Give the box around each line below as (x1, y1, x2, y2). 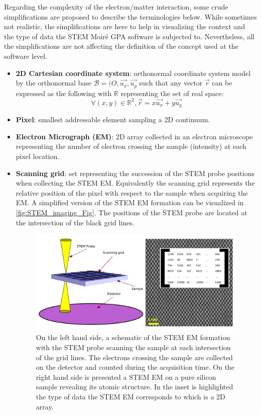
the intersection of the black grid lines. (16, 217, 135, 227)
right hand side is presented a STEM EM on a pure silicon (36, 371, 216, 382)
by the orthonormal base (16, 77, 92, 88)
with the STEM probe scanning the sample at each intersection (36, 342, 231, 352)
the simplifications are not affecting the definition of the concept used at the (4, 41, 238, 51)
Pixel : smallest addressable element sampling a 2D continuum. (16, 114, 210, 125)
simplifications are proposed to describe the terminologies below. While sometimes (4, 11, 257, 22)
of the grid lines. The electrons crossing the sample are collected (36, 352, 233, 362)
